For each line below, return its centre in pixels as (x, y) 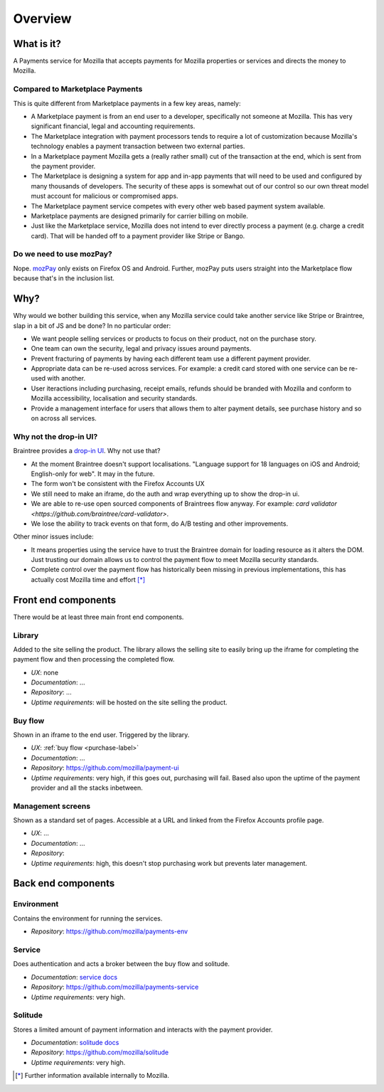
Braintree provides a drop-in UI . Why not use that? (87, 451)
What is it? (37, 44)
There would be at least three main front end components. (98, 617)
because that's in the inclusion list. (64, 278)
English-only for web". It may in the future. (93, 474)
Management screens (52, 806)
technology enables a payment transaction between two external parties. (138, 147)
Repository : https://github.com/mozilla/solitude (100, 1052)
